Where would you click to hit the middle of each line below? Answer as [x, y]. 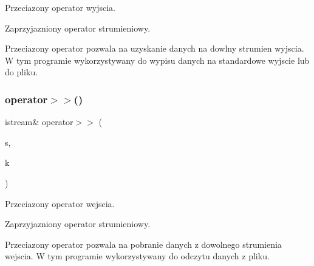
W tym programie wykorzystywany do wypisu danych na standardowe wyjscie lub [157, 60]
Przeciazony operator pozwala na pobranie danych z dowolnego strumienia [143, 244]
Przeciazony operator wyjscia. [60, 7]
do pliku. [22, 72]
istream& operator [39, 122]
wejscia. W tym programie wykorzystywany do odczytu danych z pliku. [137, 256]
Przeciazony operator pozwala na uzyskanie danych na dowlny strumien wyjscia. [155, 48]
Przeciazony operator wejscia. [60, 203]
